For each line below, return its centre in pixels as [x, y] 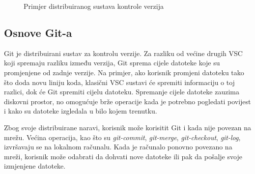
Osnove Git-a [38, 32]
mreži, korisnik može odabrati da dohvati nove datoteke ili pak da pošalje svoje [123, 156]
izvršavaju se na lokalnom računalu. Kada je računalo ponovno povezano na [118, 147]
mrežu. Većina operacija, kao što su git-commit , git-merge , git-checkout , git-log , [122, 137]
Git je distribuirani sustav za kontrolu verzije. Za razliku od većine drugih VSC [123, 53]
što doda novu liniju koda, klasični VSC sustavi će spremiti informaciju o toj [119, 82]
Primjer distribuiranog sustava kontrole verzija [94, 6]
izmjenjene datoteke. [35, 166]
